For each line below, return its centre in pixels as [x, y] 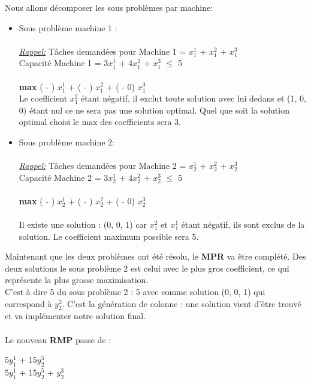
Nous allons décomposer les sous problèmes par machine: [109, 7]
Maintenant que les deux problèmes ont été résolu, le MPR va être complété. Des [155, 256]
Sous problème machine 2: [67, 142]
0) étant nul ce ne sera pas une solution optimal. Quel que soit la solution [154, 110]
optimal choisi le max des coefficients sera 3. [100, 122]
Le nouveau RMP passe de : [58, 339]
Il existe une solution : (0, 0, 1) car [83, 224]
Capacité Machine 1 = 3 [64, 63]
